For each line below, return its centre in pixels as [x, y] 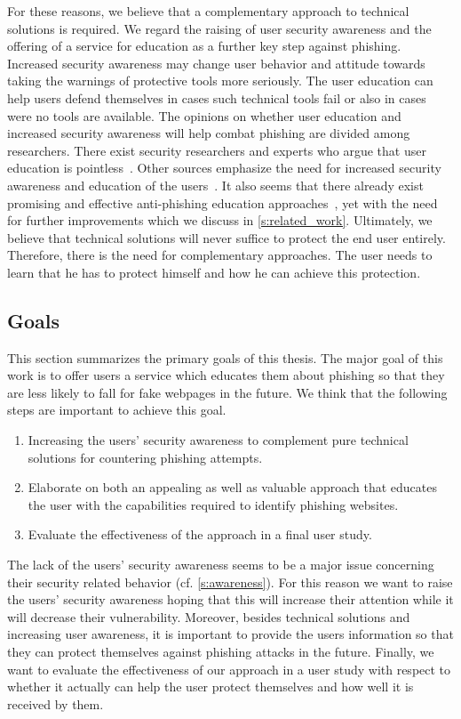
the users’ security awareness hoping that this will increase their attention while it [230, 599]
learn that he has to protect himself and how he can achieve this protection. [214, 272]
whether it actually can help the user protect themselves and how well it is [211, 687]
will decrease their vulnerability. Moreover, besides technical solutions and [209, 616]
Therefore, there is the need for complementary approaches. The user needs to [220, 255]
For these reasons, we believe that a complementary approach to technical [208, 11]
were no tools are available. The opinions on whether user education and [204, 115]
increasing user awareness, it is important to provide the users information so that [230, 634]
